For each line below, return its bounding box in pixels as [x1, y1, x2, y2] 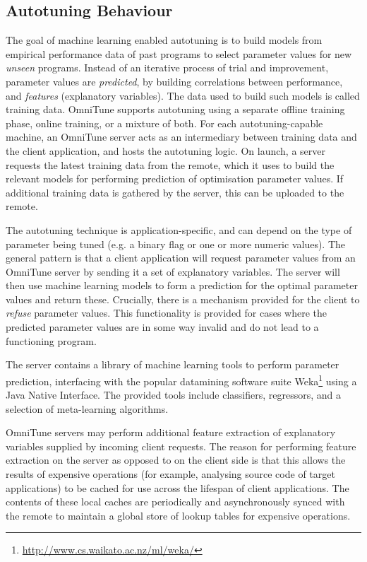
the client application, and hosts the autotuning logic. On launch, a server [6, 143, 326, 158]
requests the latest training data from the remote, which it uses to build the [6, 157, 335, 172]
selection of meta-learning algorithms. [6, 401, 169, 416]
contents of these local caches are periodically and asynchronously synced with [6, 494, 345, 509]
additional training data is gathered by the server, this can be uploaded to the [6, 185, 344, 199]
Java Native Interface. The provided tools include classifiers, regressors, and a [6, 387, 341, 402]
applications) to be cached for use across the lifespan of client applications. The [6, 480, 349, 495]
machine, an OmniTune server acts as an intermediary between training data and [6, 129, 357, 144]
